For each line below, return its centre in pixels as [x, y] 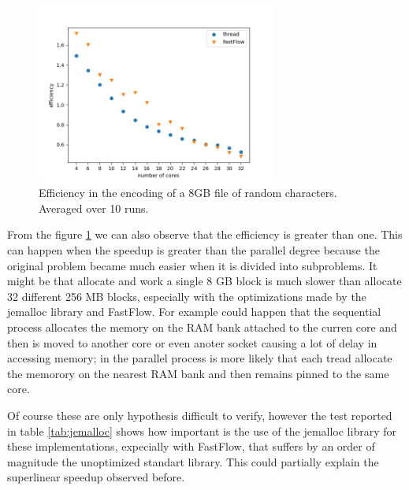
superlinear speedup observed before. [96, 477]
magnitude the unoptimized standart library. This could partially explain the [193, 461]
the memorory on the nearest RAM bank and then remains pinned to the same [198, 373]
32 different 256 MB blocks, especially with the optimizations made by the [187, 296]
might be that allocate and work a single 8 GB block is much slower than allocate [204, 281]
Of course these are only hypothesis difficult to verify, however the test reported [200, 415]
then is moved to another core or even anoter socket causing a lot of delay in [192, 342]
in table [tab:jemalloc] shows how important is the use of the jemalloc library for [202, 431]
